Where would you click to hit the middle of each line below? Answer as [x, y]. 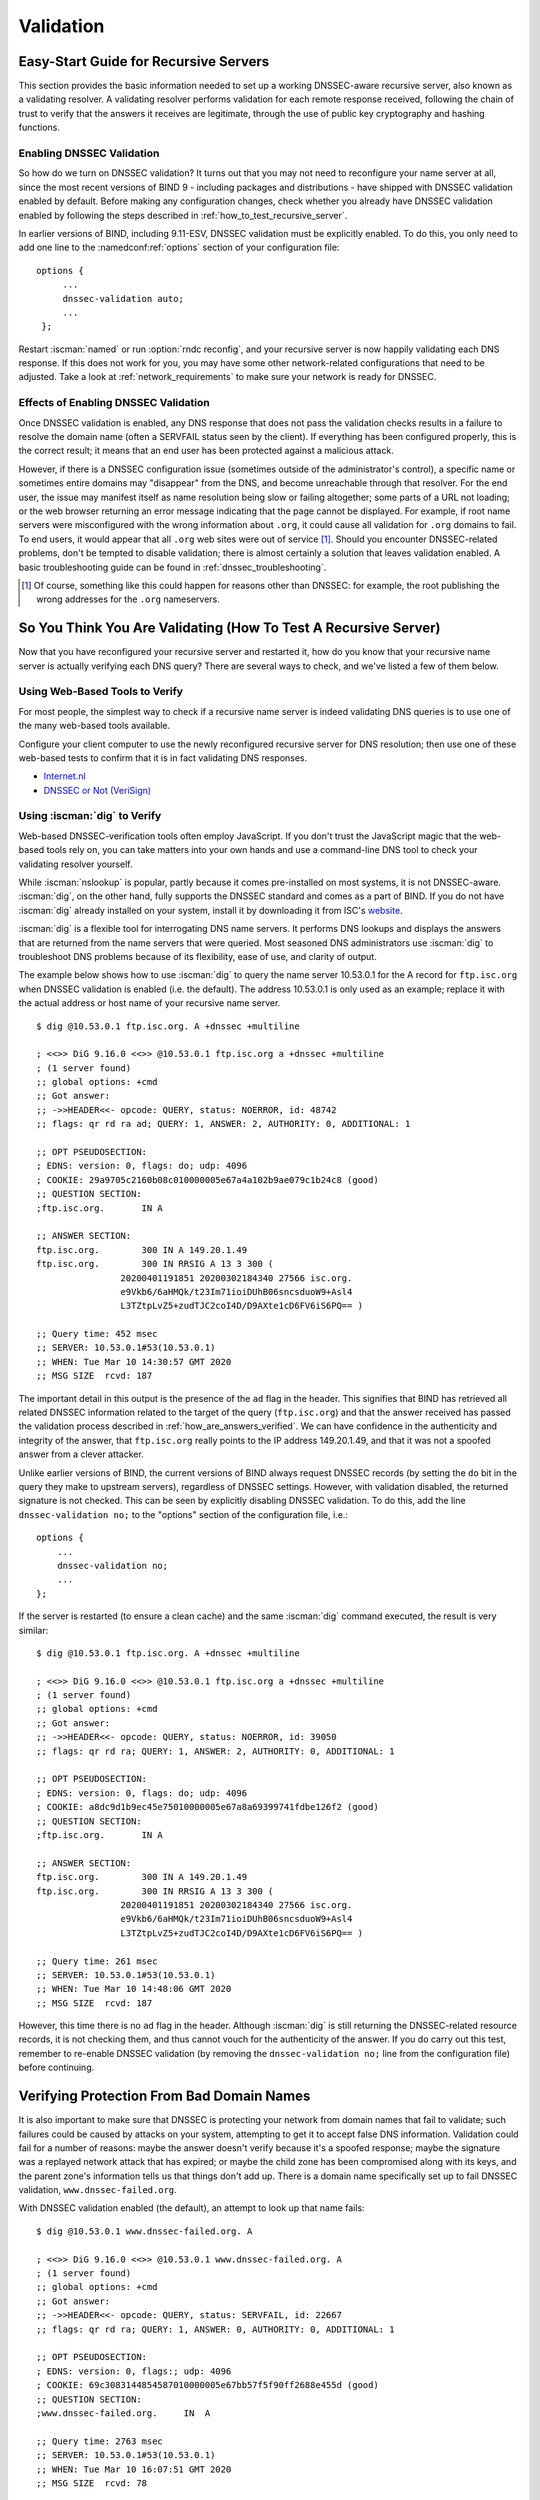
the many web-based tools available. [94, 726]
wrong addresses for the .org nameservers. [128, 599]
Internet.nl [64, 776]
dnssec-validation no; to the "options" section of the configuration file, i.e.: [183, 1514]
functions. [39, 127]
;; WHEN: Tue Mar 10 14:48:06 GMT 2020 [134, 1989]
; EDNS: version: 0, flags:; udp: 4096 [134, 2371]
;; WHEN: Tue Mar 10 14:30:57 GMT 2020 [134, 1361]
